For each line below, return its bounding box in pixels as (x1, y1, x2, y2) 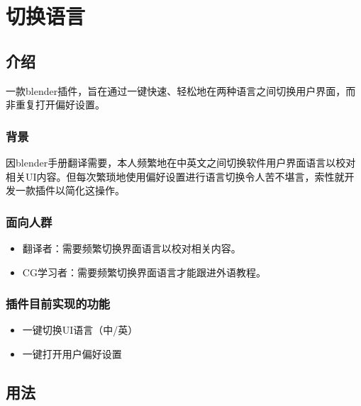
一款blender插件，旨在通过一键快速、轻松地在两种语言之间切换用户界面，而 (6, 83, 356, 98)
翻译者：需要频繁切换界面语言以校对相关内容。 (22, 240, 241, 255)
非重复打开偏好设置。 (6, 97, 105, 112)
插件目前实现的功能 (6, 295, 111, 312)
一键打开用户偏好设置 (22, 346, 122, 361)
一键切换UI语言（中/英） (22, 322, 138, 337)
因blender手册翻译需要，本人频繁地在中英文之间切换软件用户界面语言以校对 (6, 154, 356, 169)
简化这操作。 (65, 183, 125, 198)
